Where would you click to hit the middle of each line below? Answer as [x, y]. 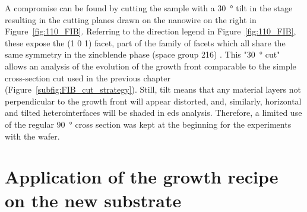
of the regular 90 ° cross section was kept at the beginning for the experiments [148, 124]
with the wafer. [32, 136]
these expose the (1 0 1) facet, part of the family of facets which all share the [145, 42]
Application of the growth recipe [142, 177]
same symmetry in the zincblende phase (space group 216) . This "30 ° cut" [143, 54]
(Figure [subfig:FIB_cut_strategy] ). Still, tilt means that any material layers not [153, 89]
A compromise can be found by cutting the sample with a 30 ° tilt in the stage [149, 8]
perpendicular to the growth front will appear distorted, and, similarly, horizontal [153, 101]
